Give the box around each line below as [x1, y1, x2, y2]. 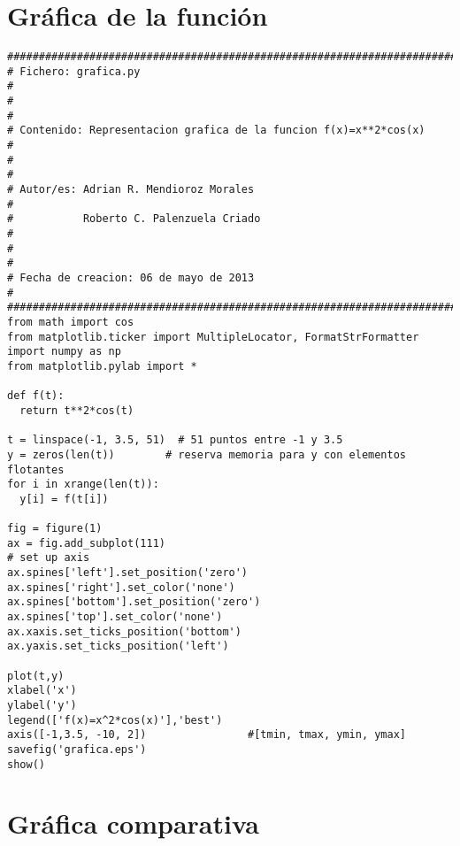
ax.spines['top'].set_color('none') [7, 611, 223, 624]
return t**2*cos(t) [19, 404, 134, 417]
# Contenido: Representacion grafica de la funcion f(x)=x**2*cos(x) [7, 124, 425, 137]
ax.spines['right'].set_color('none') [7, 581, 235, 594]
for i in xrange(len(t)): [7, 478, 159, 491]
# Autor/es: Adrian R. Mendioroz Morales [7, 183, 255, 196]
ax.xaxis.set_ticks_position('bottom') [7, 625, 241, 638]
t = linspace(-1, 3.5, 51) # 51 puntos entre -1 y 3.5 [7, 434, 343, 447]
